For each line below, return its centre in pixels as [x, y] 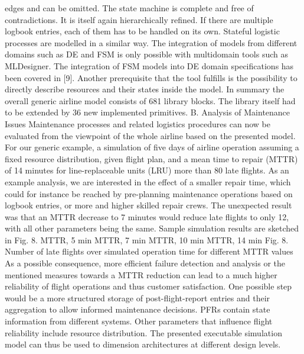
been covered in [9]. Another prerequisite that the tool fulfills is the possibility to [151, 77]
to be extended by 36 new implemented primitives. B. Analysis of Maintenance [148, 112]
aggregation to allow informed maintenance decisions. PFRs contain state [138, 309]
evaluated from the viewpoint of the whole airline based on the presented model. [150, 135]
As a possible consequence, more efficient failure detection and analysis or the [145, 263]
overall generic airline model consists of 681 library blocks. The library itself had [150, 100]
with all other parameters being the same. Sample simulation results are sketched [152, 228]
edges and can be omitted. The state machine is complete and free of [129, 8]
